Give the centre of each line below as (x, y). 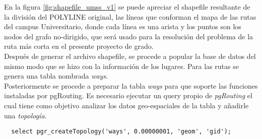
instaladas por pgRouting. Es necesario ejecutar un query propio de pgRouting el (128, 95)
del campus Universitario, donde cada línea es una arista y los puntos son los (123, 26)
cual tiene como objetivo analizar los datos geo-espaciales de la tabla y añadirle (126, 105)
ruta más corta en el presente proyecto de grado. (79, 46)
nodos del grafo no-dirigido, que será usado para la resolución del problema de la (129, 36)
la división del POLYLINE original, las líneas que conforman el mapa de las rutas (130, 16)
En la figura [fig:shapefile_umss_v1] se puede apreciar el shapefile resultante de (127, 7)
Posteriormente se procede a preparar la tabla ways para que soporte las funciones (131, 85)
